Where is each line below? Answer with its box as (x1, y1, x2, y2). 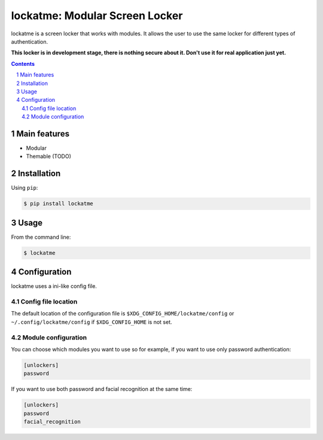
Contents (11, 60, 35, 67)
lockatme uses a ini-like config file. (11, 283, 97, 290)
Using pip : (11, 184, 38, 192)
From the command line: (11, 233, 71, 241)
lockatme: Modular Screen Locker (11, 9, 183, 22)
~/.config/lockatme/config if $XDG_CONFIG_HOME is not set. (11, 318, 173, 326)
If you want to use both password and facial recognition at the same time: (11, 386, 193, 393)
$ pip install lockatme (23, 201, 94, 207)
